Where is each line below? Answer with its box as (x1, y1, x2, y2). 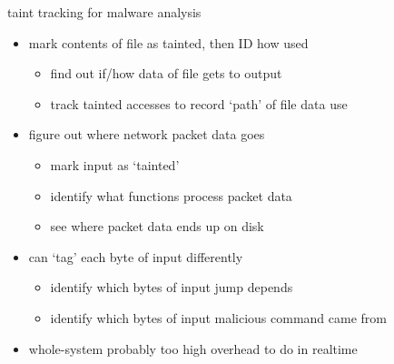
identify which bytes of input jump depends (50, 278, 293, 297)
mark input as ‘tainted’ (50, 155, 180, 174)
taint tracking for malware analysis (7, 3, 202, 21)
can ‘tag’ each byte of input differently (28, 247, 243, 266)
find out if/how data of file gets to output (50, 64, 282, 83)
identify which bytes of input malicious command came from (50, 308, 388, 327)
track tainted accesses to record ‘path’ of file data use (50, 94, 348, 113)
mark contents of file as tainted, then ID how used (28, 33, 309, 52)
